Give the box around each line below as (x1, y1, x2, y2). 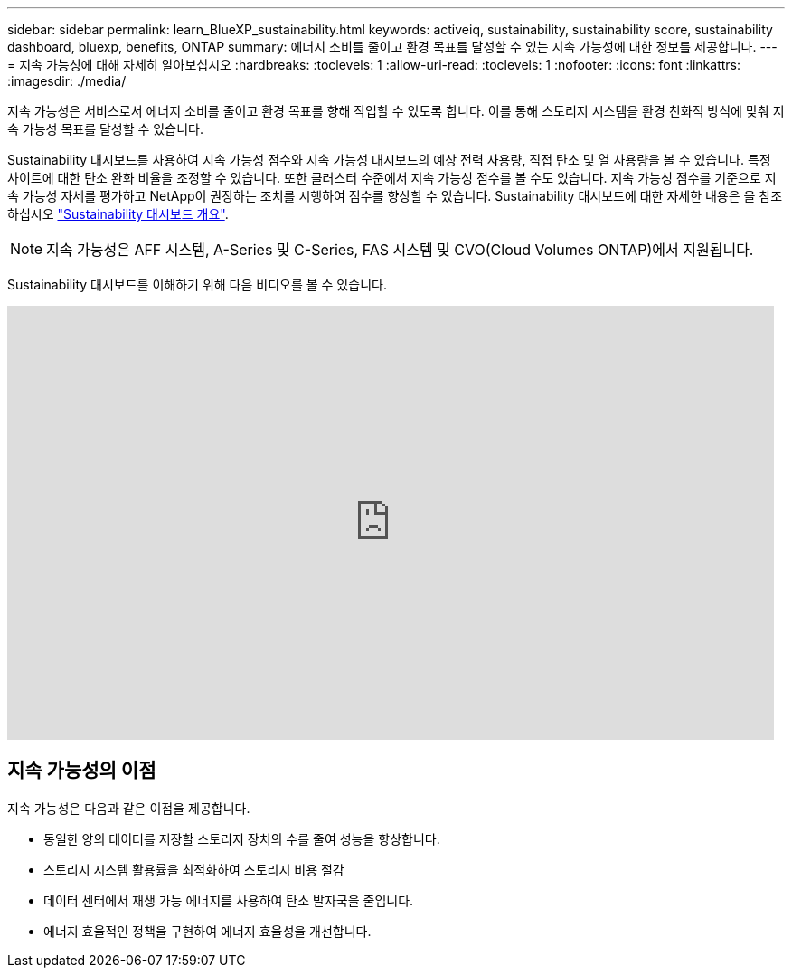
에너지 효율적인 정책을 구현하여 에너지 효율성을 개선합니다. (43, 923, 372, 939)
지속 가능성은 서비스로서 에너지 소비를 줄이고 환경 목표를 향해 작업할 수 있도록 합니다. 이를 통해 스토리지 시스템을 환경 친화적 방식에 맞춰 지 (7, 103, 785, 118)
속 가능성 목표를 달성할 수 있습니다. (7, 121, 203, 137)
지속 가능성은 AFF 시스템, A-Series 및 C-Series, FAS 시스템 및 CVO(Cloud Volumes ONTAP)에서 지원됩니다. (46, 241, 754, 259)
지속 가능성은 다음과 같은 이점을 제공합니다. (7, 800, 250, 816)
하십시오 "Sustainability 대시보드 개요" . (7, 206, 229, 222)
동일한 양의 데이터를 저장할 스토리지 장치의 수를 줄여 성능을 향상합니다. (43, 830, 440, 847)
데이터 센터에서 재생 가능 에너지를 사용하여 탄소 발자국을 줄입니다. (43, 892, 414, 908)
